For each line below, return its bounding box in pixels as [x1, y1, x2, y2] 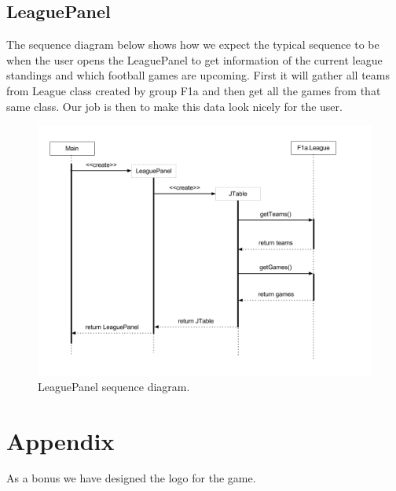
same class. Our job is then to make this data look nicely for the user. [6, 98, 343, 114]
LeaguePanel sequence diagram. [38, 378, 190, 394]
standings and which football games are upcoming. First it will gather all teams [6, 67, 390, 83]
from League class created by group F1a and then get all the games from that [6, 82, 381, 98]
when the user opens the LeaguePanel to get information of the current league [6, 51, 383, 68]
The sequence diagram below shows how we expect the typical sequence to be [6, 36, 379, 53]
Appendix [6, 424, 115, 456]
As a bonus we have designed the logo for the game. [6, 470, 256, 486]
